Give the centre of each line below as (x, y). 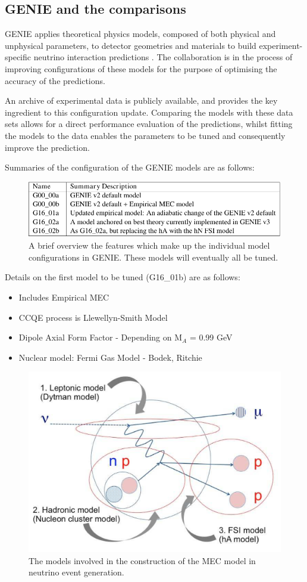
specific (18, 57)
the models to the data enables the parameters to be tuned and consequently (145, 135)
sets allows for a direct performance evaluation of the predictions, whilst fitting (149, 124)
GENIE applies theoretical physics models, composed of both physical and (140, 34)
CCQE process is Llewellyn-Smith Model (93, 317)
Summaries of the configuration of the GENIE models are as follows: (130, 167)
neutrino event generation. (76, 572)
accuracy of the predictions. (55, 80)
